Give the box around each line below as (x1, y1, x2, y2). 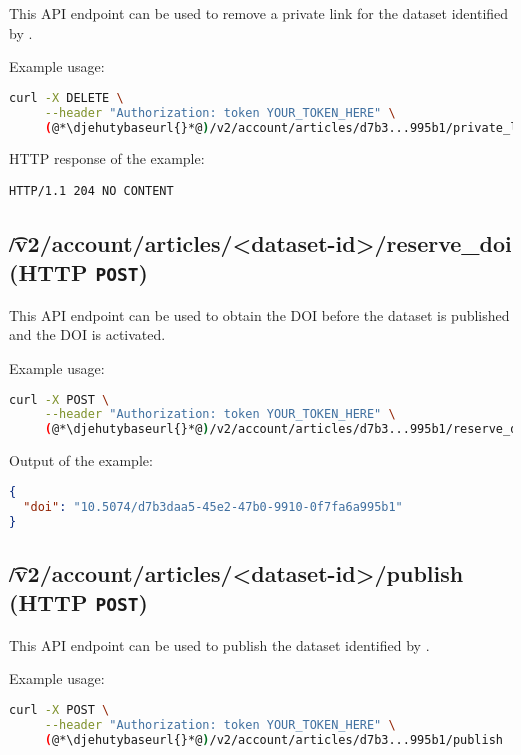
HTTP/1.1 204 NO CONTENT (9, 184, 174, 198)
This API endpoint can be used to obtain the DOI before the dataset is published (9, 304, 510, 325)
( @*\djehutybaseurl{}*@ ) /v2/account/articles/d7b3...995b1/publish (44, 732, 503, 747)
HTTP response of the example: (9, 148, 205, 169)
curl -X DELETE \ (9, 90, 124, 105)
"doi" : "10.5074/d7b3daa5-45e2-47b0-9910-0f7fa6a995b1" (23, 499, 403, 514)
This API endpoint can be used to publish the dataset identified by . (9, 634, 430, 655)
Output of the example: (9, 450, 153, 471)
